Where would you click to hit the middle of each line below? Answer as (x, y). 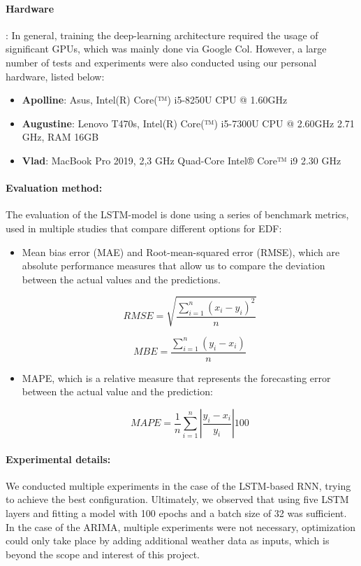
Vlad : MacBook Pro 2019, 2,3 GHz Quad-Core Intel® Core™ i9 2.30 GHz (182, 160)
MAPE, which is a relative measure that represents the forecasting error (176, 377)
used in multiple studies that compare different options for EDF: (144, 228)
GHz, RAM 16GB (60, 137)
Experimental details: (58, 459)
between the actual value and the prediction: (117, 391)
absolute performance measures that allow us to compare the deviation (174, 266)
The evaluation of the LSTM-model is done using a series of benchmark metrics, (177, 214)
